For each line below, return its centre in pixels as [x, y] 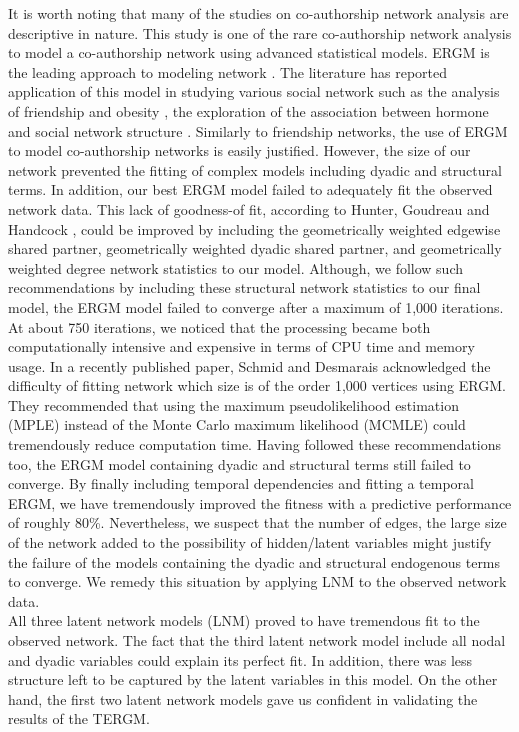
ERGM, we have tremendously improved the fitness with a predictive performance [260, 502]
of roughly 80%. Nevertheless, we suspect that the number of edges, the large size [257, 522]
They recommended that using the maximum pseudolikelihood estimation [233, 404]
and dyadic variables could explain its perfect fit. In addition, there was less [240, 659]
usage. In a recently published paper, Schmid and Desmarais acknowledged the [249, 365]
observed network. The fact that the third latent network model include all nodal [257, 640]
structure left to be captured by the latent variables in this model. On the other [253, 679]
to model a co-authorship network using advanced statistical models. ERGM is [249, 52]
